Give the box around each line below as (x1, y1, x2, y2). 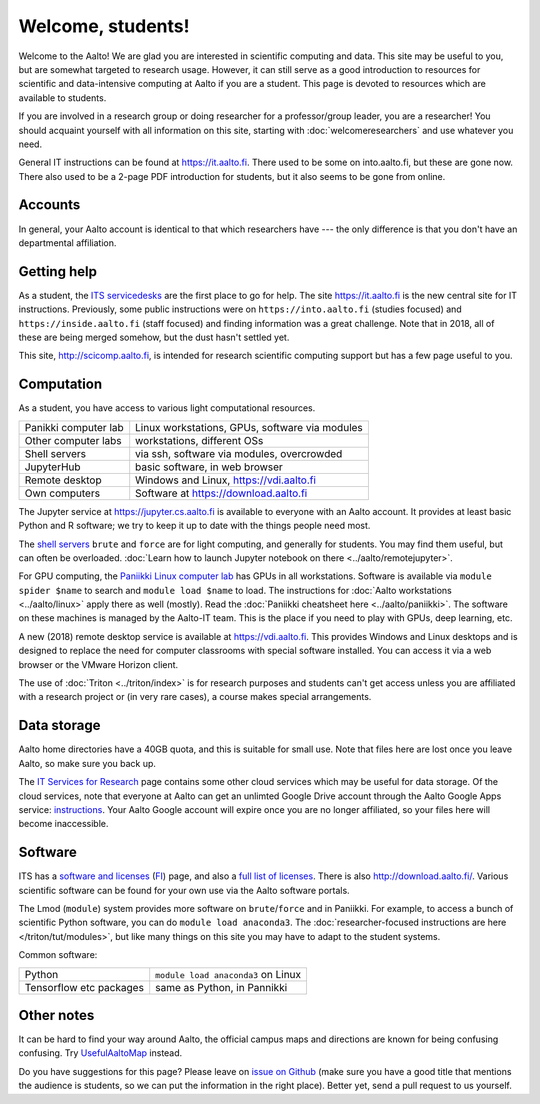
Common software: (18, 949, 98, 961)
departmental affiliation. (18, 236, 117, 249)
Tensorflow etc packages (24, 980, 145, 994)
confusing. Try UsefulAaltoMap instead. (18, 1047, 183, 1059)
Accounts (18, 196, 81, 214)
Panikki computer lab (24, 420, 124, 434)
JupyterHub (24, 460, 81, 474)
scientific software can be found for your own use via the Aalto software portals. (18, 884, 350, 896)
